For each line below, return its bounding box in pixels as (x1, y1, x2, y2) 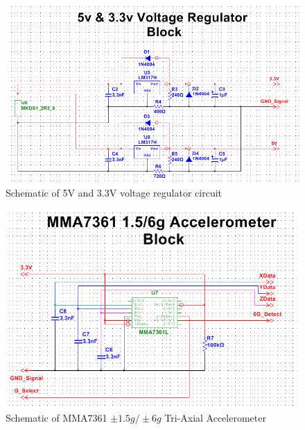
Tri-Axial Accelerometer (164, 411, 266, 425)
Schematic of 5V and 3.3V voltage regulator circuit (6, 185, 223, 199)
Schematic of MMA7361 (6, 411, 107, 425)
